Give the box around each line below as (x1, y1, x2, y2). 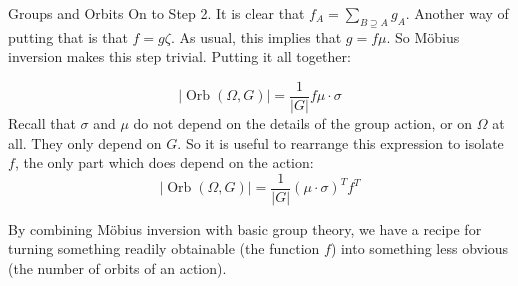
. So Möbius (386, 26, 460, 47)
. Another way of (405, 3, 509, 23)
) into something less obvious (330, 238, 509, 259)
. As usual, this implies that (170, 26, 342, 47)
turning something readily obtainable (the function (8, 238, 320, 259)
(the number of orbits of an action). (8, 258, 227, 279)
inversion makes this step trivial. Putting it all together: (8, 46, 351, 67)
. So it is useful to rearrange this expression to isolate (177, 132, 504, 153)
